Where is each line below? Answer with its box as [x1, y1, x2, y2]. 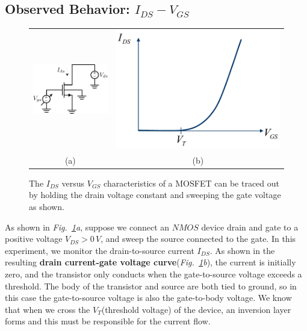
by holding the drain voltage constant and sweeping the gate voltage [29, 188, 281, 201]
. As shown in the [209, 244, 275, 256]
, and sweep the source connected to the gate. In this [101, 232, 296, 245]
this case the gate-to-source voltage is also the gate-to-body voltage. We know [5, 291, 292, 304]
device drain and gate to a [201, 220, 299, 233]
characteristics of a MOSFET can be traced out [104, 176, 279, 189]
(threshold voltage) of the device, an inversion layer [101, 303, 291, 315]
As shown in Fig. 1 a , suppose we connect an [5, 220, 170, 233]
